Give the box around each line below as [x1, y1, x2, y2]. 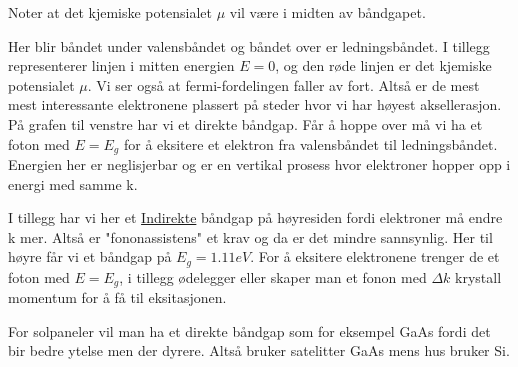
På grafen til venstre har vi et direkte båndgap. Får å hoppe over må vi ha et [8, 113, 483, 134]
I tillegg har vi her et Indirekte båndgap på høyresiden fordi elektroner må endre [8, 207, 503, 228]
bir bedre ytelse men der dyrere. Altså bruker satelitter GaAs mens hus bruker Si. [8, 340, 510, 361]
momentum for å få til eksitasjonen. [8, 287, 227, 308]
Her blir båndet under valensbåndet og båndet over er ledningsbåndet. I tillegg [8, 35, 490, 56]
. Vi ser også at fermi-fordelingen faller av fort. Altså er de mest [87, 74, 480, 95]
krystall [455, 266, 502, 287]
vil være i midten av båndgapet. [229, 2, 426, 22]
